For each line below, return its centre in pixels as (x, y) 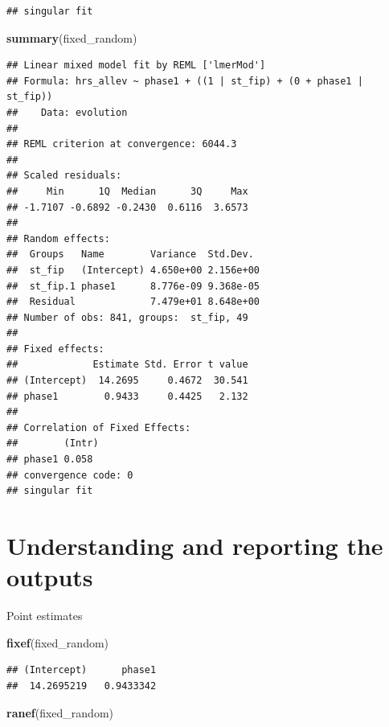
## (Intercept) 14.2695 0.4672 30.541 (127, 381)
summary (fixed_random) (72, 37)
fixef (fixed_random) (58, 642)
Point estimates (45, 616)
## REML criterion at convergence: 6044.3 (122, 144)
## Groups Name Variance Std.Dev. (130, 255)
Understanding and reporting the (195, 545)
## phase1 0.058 (50, 460)
